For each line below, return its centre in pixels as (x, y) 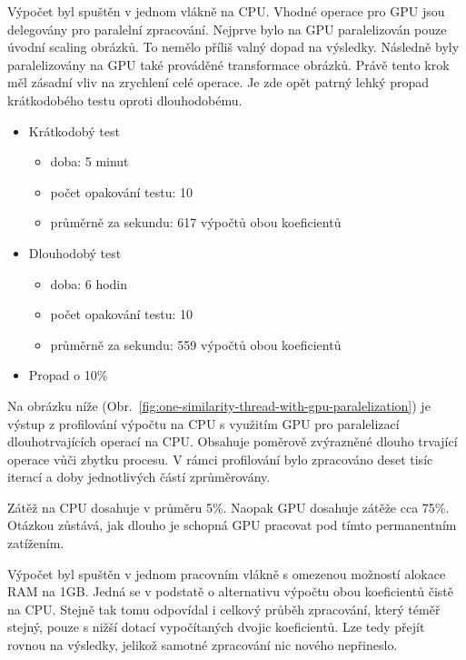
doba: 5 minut (89, 161)
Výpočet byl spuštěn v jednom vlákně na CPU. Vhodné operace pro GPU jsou (226, 11)
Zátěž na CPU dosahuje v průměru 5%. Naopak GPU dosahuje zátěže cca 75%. (228, 507)
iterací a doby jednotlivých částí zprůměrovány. (139, 477)
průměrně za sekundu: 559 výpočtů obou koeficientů (196, 344)
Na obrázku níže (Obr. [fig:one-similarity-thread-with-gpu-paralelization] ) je (219, 405)
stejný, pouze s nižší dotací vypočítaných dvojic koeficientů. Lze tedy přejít (216, 627)
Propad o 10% (68, 375)
